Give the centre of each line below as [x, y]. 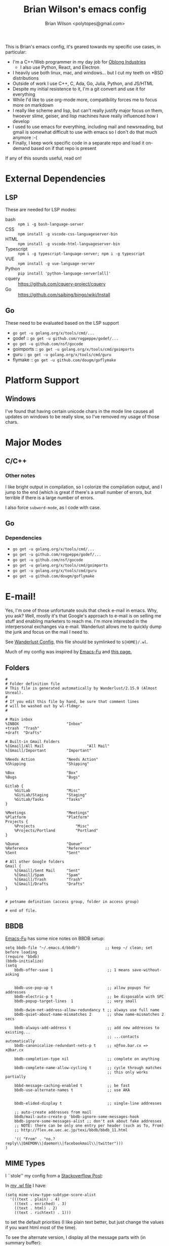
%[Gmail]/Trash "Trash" [48, 880]
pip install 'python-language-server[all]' [65, 273]
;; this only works [128, 1072]
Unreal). [14, 693]
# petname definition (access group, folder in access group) [72, 902]
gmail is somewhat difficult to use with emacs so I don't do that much [85, 132]
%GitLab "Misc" [47, 791]
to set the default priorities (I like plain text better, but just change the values [85, 1222]
